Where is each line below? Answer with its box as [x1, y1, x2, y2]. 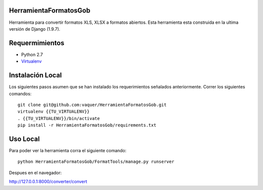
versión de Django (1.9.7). [9, 26, 60, 32]
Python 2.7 [21, 52, 43, 57]
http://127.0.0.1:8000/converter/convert [9, 179, 88, 185]
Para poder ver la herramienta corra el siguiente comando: [9, 147, 127, 153]
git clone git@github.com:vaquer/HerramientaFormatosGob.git [18, 102, 167, 107]
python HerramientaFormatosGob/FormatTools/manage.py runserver [18, 159, 175, 165]
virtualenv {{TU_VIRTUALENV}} [18, 109, 90, 114]
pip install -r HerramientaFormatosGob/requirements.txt [18, 122, 157, 128]
